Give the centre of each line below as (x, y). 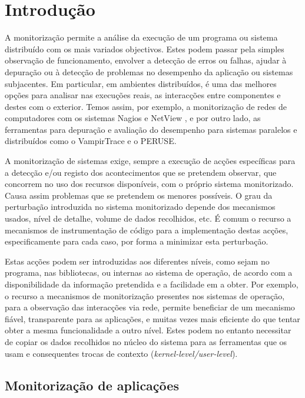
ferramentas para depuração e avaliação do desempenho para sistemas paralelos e (151, 129)
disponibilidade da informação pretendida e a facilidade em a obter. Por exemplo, (152, 284)
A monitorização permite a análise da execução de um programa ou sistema (141, 37)
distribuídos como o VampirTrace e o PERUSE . (91, 141)
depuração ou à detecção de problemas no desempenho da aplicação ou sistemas (149, 71)
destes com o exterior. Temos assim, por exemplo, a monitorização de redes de (146, 106)
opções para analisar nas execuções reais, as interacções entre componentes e (143, 95)
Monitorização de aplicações (92, 385)
